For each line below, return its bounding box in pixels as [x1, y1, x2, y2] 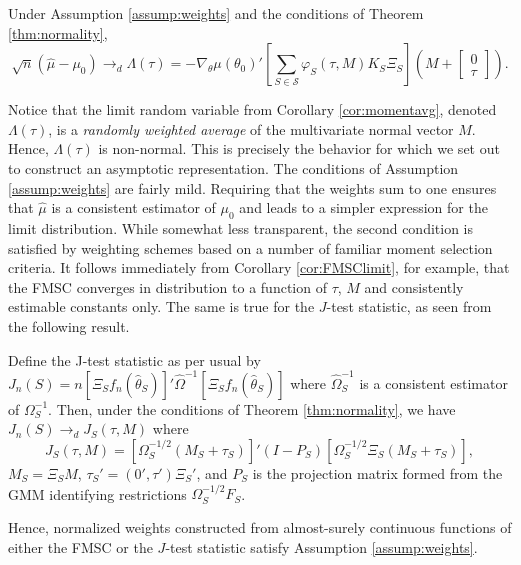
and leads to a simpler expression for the [239, 197, 488, 218]
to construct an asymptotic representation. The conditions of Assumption [8, 157, 459, 178]
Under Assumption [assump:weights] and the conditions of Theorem [8, 3, 424, 23]
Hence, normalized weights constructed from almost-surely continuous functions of [8, 517, 512, 538]
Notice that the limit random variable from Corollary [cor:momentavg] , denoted [8, 99, 497, 120]
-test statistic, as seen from [326, 296, 492, 317]
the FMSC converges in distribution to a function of [8, 276, 327, 297]
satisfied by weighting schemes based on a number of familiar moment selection [8, 237, 493, 258]
